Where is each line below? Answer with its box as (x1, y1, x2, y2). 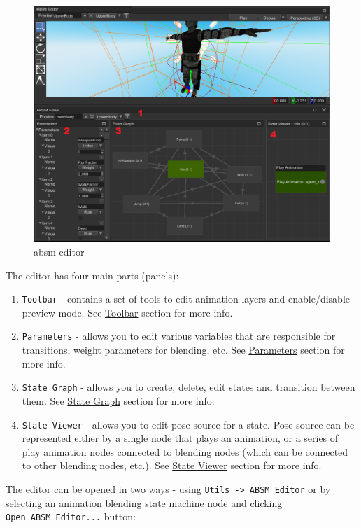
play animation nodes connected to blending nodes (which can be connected (22, 444, 348, 459)
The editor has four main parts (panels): (6, 268, 179, 282)
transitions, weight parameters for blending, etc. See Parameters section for (22, 342, 345, 357)
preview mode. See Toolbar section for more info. (22, 305, 233, 319)
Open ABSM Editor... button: (6, 509, 136, 524)
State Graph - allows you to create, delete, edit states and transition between (22, 380, 355, 394)
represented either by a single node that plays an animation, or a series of (22, 431, 339, 445)
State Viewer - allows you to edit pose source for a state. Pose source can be (22, 417, 355, 431)
